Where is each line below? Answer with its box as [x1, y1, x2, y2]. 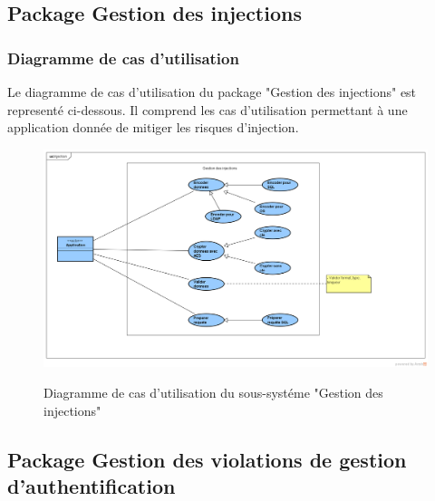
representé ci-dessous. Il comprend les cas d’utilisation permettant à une [7, 100, 408, 119]
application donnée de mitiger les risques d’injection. [7, 118, 299, 137]
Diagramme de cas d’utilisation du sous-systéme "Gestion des [43, 382, 383, 401]
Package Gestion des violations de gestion [7, 445, 407, 473]
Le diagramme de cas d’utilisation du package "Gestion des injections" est [7, 82, 417, 101]
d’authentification [7, 471, 176, 499]
